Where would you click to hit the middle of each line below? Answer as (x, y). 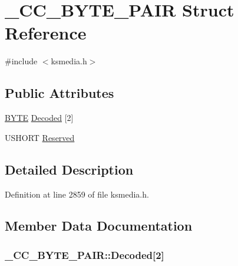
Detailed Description (69, 169)
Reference (46, 33)
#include (21, 61)
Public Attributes (59, 93)
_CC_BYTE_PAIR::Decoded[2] (85, 254)
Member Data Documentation (99, 226)
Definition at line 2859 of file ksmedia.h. (77, 194)
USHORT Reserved (40, 137)
